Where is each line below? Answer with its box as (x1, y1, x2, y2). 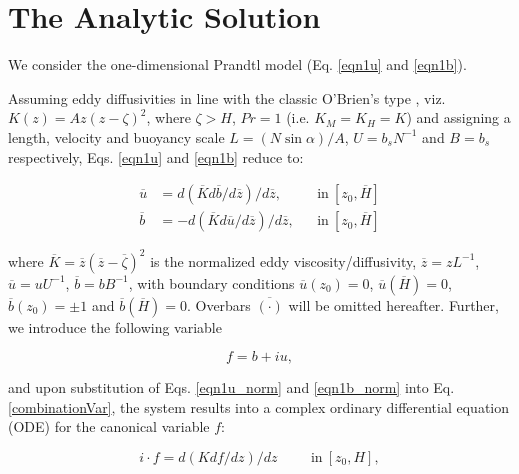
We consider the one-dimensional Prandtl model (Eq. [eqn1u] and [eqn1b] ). (8, 54, 467, 75)
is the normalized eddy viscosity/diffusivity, (150, 250, 417, 271)
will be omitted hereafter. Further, (288, 294, 499, 315)
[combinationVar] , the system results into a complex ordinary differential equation (8, 396, 510, 417)
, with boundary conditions (128, 272, 295, 293)
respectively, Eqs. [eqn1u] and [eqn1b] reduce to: (8, 146, 304, 167)
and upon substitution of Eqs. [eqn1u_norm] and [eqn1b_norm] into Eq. (8, 377, 455, 398)
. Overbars (186, 294, 251, 315)
